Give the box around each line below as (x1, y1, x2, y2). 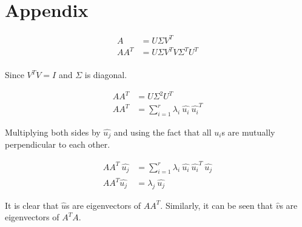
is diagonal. (84, 68, 127, 81)
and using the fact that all (113, 125, 212, 138)
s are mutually (221, 125, 275, 138)
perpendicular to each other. (5, 138, 110, 151)
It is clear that (5, 199, 59, 211)
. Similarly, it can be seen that (160, 199, 273, 211)
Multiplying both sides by (5, 125, 101, 138)
